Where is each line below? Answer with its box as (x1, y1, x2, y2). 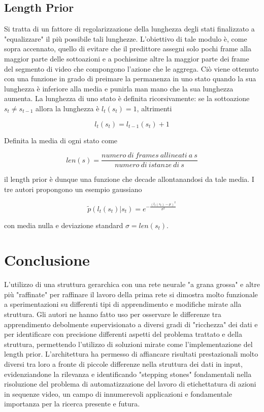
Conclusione (4, 249, 90, 270)
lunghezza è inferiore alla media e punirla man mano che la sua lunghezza (4, 83, 234, 93)
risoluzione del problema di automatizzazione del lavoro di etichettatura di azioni (4, 378, 256, 389)
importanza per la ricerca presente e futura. (4, 398, 140, 409)
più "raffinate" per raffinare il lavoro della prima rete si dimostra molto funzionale (4, 289, 258, 299)
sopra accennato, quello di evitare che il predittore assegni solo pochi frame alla (4, 43, 251, 54)
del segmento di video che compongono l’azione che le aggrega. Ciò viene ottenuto (4, 63, 259, 74)
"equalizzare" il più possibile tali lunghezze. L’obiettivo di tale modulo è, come (4, 33, 247, 44)
